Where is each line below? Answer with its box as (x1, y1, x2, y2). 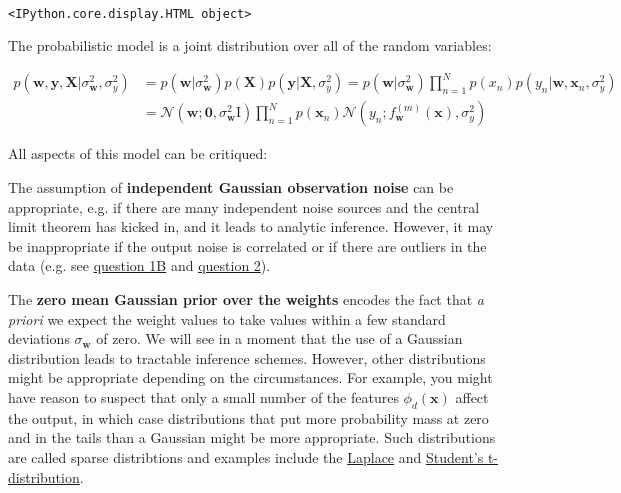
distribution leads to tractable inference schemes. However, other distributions (8, 347, 486, 368)
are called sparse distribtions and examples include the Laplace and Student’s (8, 446, 484, 467)
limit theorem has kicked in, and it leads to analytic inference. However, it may (8, 216, 494, 237)
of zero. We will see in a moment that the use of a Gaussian (96, 328, 463, 349)
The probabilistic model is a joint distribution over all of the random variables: (8, 35, 492, 56)
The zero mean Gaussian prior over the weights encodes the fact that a (8, 288, 484, 309)
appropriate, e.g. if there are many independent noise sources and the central (8, 196, 480, 217)
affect (455, 386, 489, 407)
